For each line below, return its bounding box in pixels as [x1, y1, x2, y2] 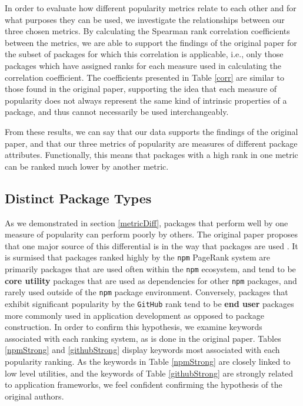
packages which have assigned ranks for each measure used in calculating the [5, 59, 281, 71]
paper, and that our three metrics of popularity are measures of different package [5, 137, 298, 149]
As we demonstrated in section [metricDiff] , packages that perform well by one [5, 216, 288, 229]
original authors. [5, 390, 64, 402]
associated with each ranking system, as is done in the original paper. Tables [5, 332, 281, 344]
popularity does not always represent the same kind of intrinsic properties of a [5, 94, 287, 106]
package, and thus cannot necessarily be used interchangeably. [5, 105, 229, 118]
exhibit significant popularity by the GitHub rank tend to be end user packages [5, 297, 294, 309]
